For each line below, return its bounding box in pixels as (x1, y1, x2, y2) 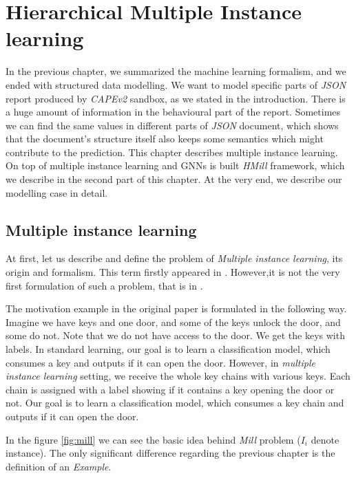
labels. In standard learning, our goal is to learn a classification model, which (6, 342, 331, 356)
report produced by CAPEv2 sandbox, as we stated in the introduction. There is (6, 91, 346, 105)
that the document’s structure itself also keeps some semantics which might (6, 131, 324, 146)
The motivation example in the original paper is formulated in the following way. (6, 301, 347, 316)
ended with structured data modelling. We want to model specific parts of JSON (6, 77, 346, 91)
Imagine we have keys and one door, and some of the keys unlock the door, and (6, 314, 341, 329)
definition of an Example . (6, 459, 112, 473)
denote (311, 432, 339, 446)
